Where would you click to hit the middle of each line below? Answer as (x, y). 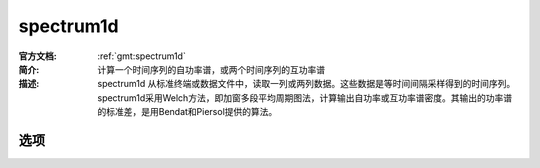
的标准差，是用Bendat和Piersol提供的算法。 (187, 112)
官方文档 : (37, 56)
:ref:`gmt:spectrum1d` (142, 56)
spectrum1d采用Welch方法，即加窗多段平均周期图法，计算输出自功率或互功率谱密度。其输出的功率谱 (305, 97)
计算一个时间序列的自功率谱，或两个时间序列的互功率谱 (211, 69)
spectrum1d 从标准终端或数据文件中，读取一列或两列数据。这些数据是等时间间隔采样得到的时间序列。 (306, 84)
